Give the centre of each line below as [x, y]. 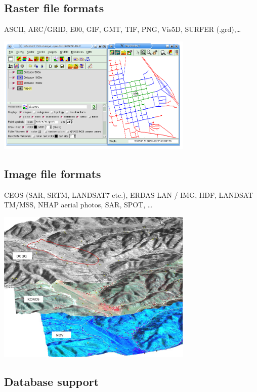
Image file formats [53, 173]
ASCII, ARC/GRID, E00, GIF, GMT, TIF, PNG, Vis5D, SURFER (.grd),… [123, 29]
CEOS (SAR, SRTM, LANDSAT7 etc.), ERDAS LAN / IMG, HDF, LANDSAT [129, 194]
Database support [52, 382]
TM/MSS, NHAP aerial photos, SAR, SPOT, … [78, 205]
